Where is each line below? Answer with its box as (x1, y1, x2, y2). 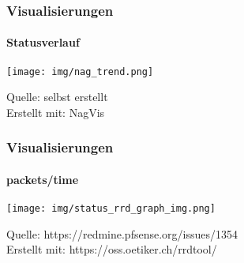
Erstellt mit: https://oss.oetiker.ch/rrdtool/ (6, 241, 217, 257)
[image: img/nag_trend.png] (6, 66, 154, 77)
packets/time (6, 171, 79, 187)
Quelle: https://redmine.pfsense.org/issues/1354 (6, 225, 238, 242)
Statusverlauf (6, 34, 80, 51)
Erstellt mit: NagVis (6, 103, 105, 120)
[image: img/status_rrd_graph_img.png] (6, 203, 216, 215)
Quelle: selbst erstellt (6, 88, 108, 105)
